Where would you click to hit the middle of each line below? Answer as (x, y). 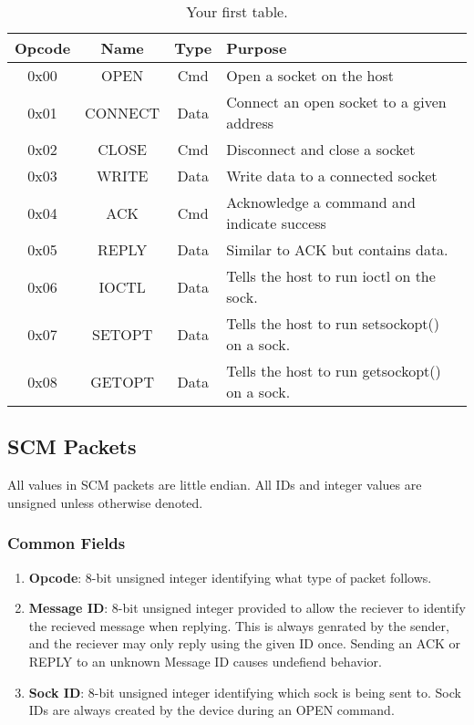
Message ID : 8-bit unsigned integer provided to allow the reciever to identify (247, 608)
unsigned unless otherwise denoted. (105, 502)
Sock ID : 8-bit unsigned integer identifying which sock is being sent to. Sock (245, 692)
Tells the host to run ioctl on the (331, 276)
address (250, 123)
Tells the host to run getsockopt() (334, 371)
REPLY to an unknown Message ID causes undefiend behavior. (205, 661)
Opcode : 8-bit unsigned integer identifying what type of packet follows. (230, 577)
